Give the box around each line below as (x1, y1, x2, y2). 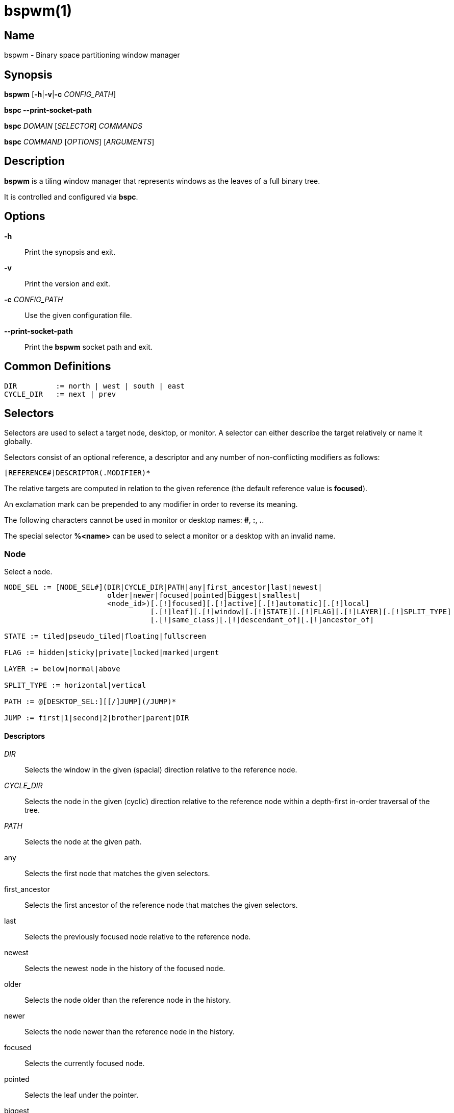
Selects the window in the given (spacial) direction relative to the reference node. (24, 765, 297, 775)
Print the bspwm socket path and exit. (24, 342, 153, 351)
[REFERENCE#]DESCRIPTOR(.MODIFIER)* (4, 469, 150, 477)
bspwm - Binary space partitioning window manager (4, 51, 180, 60)
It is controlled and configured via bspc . (4, 192, 138, 201)
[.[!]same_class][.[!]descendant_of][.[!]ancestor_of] (150, 616, 374, 624)
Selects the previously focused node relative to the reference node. (24, 932, 251, 941)
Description (4, 155, 65, 168)
